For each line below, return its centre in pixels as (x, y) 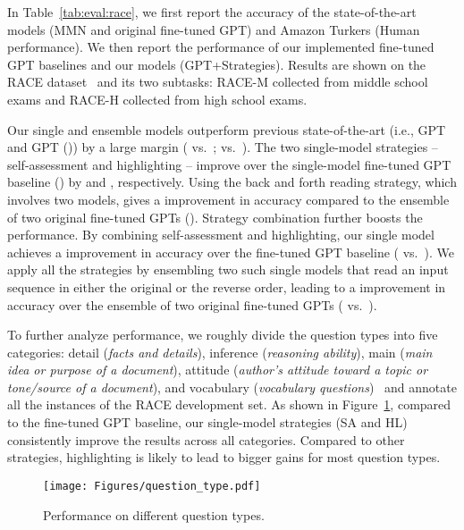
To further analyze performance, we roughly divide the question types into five (223, 335)
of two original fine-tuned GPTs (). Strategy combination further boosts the (215, 217)
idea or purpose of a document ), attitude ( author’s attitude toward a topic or (218, 370)
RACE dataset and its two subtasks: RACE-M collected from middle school (218, 82)
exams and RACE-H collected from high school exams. (157, 99)
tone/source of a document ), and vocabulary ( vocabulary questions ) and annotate (232, 387)
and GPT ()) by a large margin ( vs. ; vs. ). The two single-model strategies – (223, 147)
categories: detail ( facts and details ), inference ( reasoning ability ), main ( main (220, 352)
